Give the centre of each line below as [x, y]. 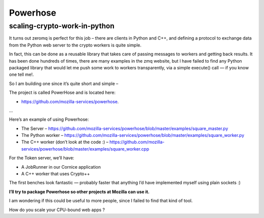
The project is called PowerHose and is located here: [62, 92]
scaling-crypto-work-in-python [62, 26]
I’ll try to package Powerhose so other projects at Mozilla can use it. [79, 192]
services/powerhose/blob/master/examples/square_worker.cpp [85, 149]
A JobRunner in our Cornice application [61, 167]
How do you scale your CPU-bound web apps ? [57, 210]
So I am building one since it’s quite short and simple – [64, 84]
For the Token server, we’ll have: [42, 158]
